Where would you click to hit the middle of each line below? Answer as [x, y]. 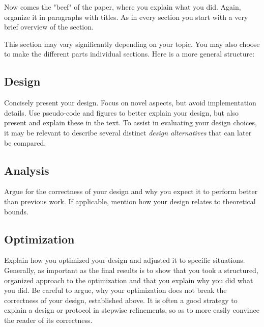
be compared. [25, 142]
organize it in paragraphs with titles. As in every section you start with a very [126, 17]
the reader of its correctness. [48, 320]
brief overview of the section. [49, 27]
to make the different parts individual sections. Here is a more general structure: [129, 54]
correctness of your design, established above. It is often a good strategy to [121, 300]
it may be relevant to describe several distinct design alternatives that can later [128, 132]
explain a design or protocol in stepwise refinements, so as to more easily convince [132, 310]
